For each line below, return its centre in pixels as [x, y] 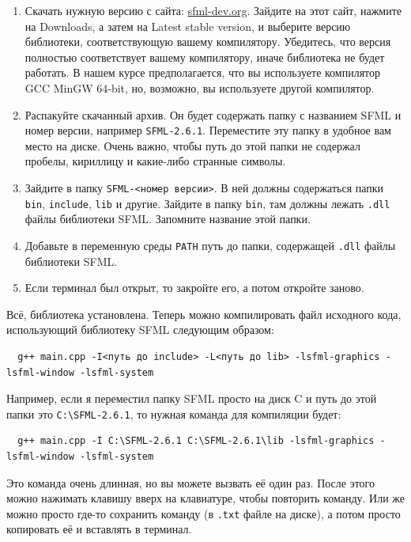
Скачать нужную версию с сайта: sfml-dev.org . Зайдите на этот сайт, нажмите [213, 10]
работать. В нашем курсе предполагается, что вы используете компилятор [203, 72]
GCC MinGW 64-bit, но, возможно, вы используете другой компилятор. [200, 87]
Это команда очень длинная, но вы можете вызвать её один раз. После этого [191, 482]
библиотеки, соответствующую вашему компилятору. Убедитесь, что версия [208, 42]
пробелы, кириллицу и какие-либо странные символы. [155, 161]
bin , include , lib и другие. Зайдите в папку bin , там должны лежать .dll [207, 203]
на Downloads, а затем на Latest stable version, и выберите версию [188, 26]
